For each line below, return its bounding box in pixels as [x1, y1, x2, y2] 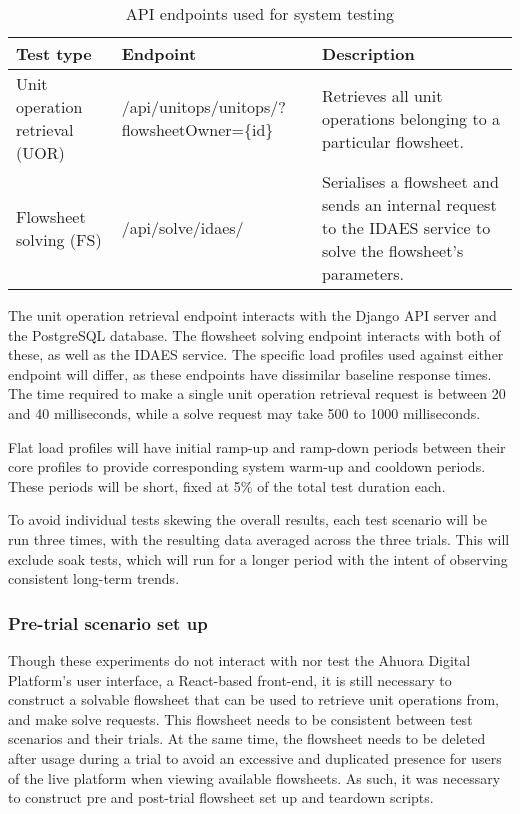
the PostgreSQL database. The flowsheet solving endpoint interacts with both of [8, 324, 501, 345]
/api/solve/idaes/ [121, 216, 244, 239]
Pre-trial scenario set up [8, 610, 208, 635]
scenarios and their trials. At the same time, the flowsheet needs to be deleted [8, 728, 486, 749]
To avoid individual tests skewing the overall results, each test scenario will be [8, 509, 487, 530]
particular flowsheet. [322, 129, 465, 153]
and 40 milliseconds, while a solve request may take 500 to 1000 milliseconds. [8, 402, 481, 423]
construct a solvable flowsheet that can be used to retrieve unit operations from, [8, 689, 499, 710]
